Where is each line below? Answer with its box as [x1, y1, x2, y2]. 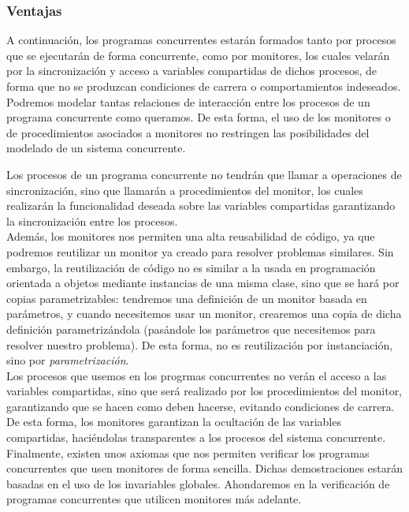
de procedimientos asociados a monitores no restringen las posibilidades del [6, 124, 370, 140]
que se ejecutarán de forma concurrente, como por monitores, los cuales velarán [6, 47, 390, 63]
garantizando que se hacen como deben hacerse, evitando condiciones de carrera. [6, 398, 395, 414]
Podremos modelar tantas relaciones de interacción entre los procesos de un [6, 93, 370, 110]
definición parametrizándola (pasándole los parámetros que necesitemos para [6, 320, 376, 337]
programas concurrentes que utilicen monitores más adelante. [6, 491, 302, 507]
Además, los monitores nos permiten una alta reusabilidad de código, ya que [6, 228, 375, 245]
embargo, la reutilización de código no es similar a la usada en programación [6, 259, 376, 275]
